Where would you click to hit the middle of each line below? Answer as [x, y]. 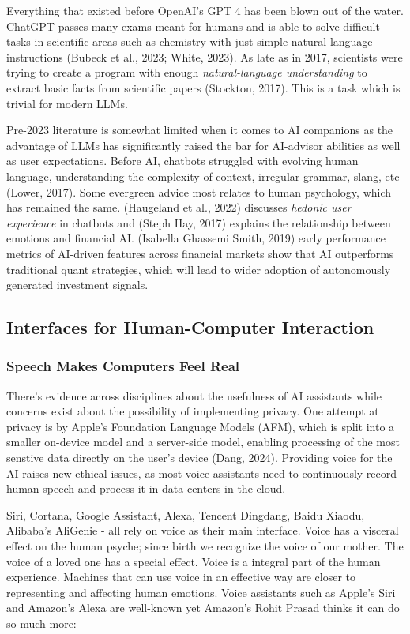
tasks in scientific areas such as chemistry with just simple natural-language [190, 41]
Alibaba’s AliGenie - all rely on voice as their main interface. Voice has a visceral [203, 530]
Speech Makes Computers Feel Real [123, 366]
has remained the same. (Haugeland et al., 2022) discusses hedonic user [179, 207]
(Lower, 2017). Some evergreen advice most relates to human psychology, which [199, 191]
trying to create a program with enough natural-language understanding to [187, 72]
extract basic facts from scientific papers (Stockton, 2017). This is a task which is [203, 87]
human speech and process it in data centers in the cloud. [146, 488]
